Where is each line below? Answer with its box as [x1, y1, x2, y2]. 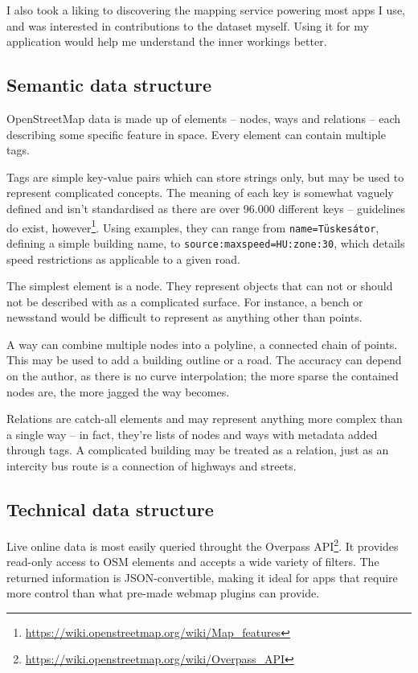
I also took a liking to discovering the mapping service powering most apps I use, [6, 2, 405, 18]
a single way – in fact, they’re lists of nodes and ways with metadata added [6, 425, 378, 442]
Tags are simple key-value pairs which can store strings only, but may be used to [6, 168, 404, 185]
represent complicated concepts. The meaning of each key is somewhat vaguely [6, 184, 394, 201]
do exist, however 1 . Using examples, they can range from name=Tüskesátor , [6, 216, 379, 236]
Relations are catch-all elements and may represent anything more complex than [6, 410, 403, 427]
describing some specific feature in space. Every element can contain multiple [6, 125, 386, 142]
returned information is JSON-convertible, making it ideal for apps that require [6, 568, 398, 585]
